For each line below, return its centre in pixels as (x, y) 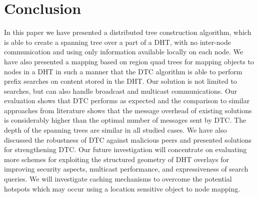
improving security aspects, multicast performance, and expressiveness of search (126, 169)
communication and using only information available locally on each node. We (124, 52)
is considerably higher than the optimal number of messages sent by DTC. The (125, 120)
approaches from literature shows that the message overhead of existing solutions (128, 110)
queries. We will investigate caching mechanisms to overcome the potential (118, 179)
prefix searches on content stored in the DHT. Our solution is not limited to (120, 81)
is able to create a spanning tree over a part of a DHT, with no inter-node (117, 42)
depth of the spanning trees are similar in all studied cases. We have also (115, 130)
